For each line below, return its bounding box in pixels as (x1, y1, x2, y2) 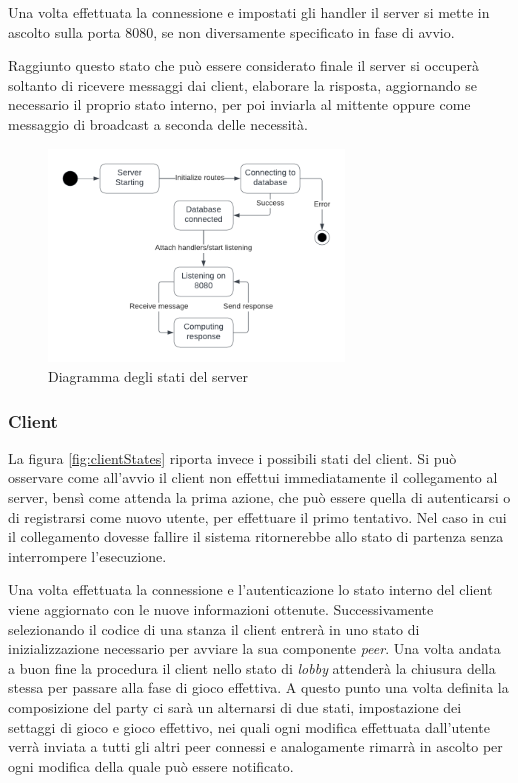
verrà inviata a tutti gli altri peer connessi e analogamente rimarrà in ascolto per (8, 736, 503, 757)
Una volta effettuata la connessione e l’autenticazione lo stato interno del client (8, 579, 493, 600)
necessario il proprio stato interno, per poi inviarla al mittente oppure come (8, 94, 471, 115)
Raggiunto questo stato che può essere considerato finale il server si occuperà (8, 55, 480, 76)
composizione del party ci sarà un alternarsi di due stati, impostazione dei (8, 696, 462, 717)
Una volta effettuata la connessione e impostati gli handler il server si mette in (8, 2, 490, 22)
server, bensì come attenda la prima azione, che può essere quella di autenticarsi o (8, 487, 511, 508)
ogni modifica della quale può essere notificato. (8, 755, 294, 776)
